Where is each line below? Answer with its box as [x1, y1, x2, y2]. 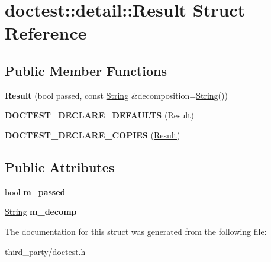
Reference [5, 21, 87, 45]
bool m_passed [5, 185, 66, 198]
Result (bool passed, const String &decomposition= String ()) [5, 89, 228, 101]
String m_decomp [5, 205, 77, 218]
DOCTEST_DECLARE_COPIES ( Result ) [5, 128, 180, 141]
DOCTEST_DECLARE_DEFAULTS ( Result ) [5, 109, 195, 121]
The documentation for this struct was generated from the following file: [5, 225, 267, 237]
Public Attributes [5, 157, 115, 176]
